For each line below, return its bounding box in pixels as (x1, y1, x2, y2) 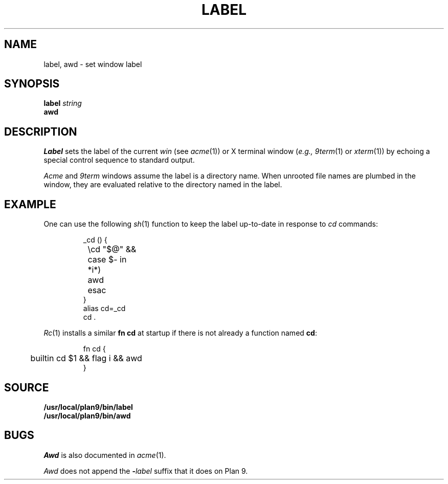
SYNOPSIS (4, 77, 60, 91)
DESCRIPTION (4, 125, 77, 138)
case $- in (87, 254, 127, 265)
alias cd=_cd (83, 304, 126, 313)
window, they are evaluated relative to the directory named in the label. (43, 180, 282, 189)
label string (43, 99, 82, 108)
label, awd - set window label (43, 59, 142, 69)
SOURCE (4, 381, 49, 394)
